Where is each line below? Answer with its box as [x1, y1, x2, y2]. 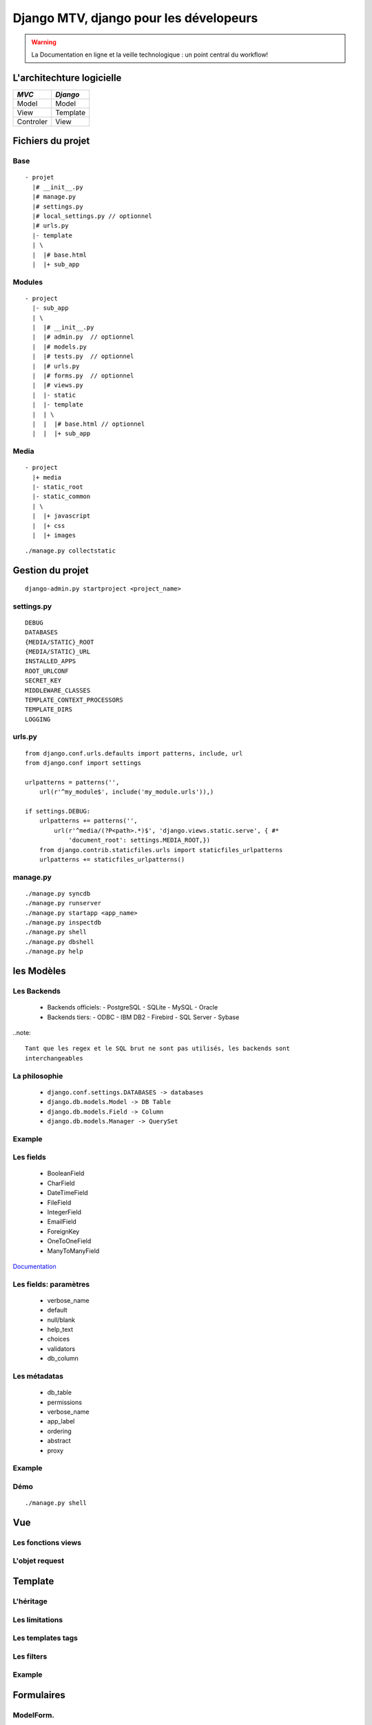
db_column [47, 1354, 79, 1363]
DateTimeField [47, 1189, 89, 1197]
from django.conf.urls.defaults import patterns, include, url [25, 749, 243, 757]
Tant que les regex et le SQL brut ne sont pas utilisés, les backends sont [25, 1045, 291, 1052]
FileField [47, 1198, 72, 1207]
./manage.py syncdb [25, 889, 91, 897]
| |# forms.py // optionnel [32, 372, 134, 379]
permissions [47, 1398, 83, 1406]
